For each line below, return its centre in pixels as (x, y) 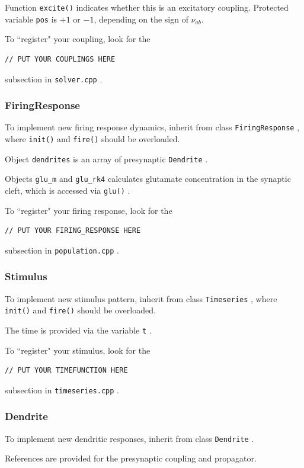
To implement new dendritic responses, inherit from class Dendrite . (129, 438)
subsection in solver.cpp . (54, 78)
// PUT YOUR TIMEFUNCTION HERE (66, 371)
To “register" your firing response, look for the (89, 210)
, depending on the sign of (141, 19)
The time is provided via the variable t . (78, 330)
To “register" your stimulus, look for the (78, 350)
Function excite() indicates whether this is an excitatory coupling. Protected (147, 7)
